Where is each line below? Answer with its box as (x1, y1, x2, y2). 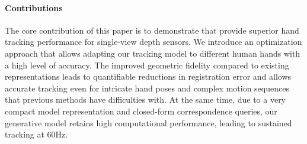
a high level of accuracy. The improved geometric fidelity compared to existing (5, 58, 289, 71)
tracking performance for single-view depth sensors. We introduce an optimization (5, 35, 302, 48)
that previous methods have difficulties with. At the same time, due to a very (5, 93, 286, 106)
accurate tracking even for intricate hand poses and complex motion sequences (5, 81, 289, 94)
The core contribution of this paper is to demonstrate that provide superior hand (5, 24, 299, 36)
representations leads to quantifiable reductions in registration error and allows (5, 70, 292, 83)
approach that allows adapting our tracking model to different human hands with (5, 47, 300, 59)
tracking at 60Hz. (5, 128, 68, 140)
